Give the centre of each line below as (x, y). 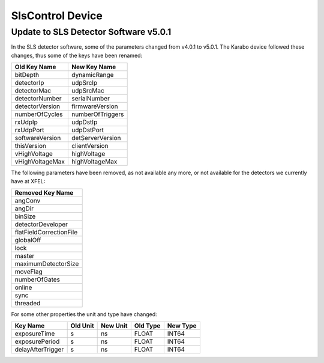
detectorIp (29, 83)
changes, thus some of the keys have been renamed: (77, 55)
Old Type (147, 326)
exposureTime (35, 334)
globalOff (28, 240)
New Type (182, 326)
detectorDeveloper (41, 224)
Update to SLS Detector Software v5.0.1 (91, 32)
